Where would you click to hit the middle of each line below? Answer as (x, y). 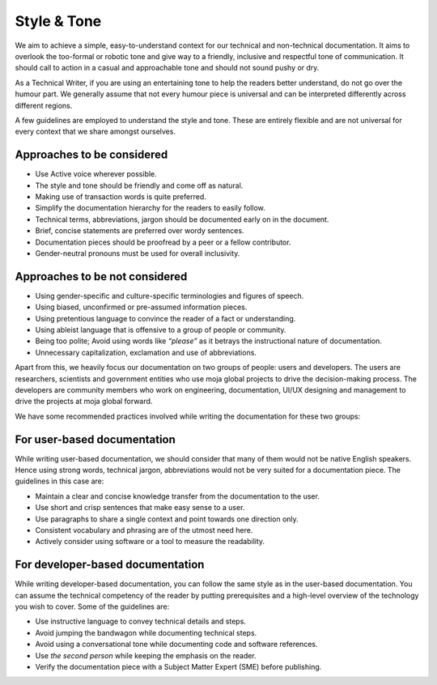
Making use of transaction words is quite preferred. (121, 196)
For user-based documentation (95, 439)
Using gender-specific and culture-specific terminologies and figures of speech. (170, 296)
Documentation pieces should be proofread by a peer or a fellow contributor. (163, 242)
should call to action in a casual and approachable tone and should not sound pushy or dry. (167, 68)
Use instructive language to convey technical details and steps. (141, 621)
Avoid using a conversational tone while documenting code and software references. (176, 645)
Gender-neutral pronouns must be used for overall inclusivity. (138, 253)
